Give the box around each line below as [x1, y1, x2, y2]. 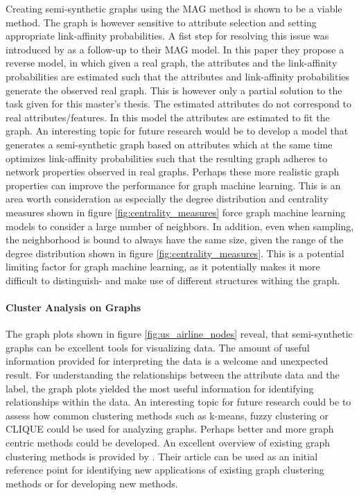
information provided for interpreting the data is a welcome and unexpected [6, 354, 329, 368]
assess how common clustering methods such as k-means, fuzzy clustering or [6, 408, 329, 422]
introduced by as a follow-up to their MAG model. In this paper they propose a [6, 42, 344, 56]
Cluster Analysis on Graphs [6, 300, 141, 315]
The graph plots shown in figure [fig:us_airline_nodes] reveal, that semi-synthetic [6, 327, 353, 341]
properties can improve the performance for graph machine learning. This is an [6, 177, 341, 192]
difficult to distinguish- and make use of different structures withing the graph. [6, 272, 340, 287]
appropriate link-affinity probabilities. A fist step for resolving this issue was [6, 28, 329, 43]
